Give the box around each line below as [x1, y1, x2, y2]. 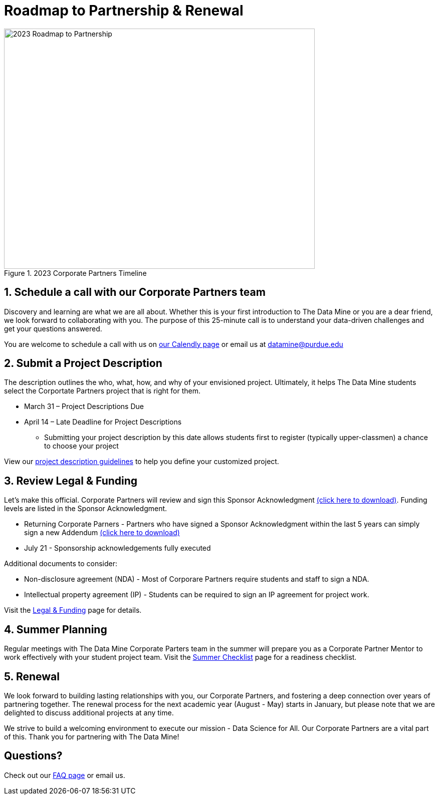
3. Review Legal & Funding [4, 474, 138, 487]
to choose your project [44, 442, 119, 451]
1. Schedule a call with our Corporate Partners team [4, 286, 266, 299]
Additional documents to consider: [4, 559, 117, 568]
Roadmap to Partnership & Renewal [4, 2, 244, 19]
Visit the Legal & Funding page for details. [4, 606, 142, 615]
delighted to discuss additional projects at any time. [4, 708, 174, 717]
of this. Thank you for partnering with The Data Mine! [4, 732, 179, 741]
